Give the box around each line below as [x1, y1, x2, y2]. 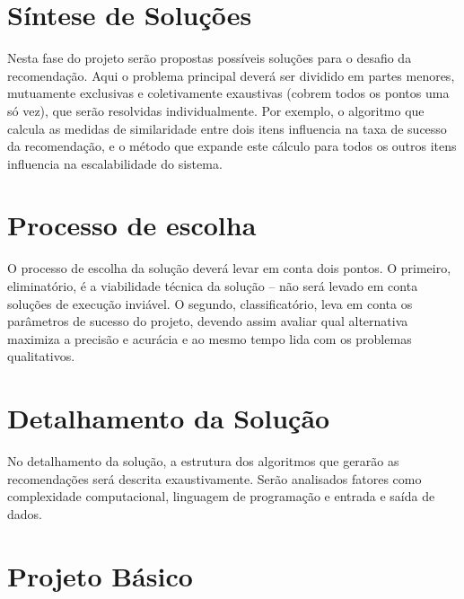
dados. [7, 504, 42, 523]
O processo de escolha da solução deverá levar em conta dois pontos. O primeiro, [7, 259, 451, 277]
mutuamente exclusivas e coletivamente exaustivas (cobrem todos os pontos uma [7, 84, 450, 102]
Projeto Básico [7, 557, 193, 594]
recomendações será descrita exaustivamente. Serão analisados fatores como [7, 469, 422, 488]
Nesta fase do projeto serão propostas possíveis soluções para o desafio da [7, 48, 412, 67]
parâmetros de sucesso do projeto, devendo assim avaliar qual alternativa [7, 312, 408, 330]
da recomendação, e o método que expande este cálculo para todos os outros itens [7, 137, 457, 155]
